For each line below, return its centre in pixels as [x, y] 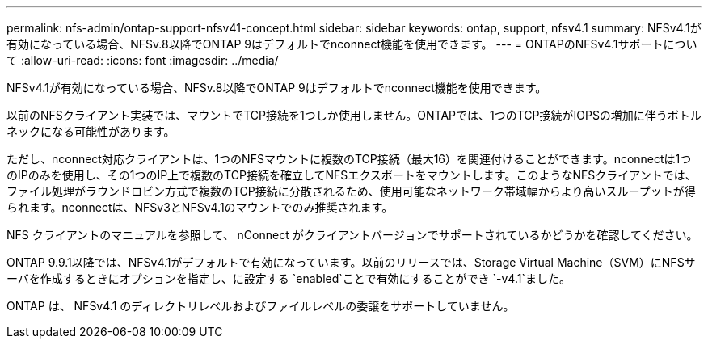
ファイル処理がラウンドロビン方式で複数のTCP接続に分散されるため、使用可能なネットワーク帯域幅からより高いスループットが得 [351, 191]
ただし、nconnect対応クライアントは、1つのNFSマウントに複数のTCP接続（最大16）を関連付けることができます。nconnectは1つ [349, 159]
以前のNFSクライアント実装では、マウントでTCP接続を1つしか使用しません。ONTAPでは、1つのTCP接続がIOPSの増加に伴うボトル [354, 115]
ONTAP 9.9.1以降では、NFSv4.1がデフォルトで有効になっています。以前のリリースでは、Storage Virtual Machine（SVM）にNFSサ [351, 262]
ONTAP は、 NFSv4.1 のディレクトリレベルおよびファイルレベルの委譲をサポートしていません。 [261, 306]
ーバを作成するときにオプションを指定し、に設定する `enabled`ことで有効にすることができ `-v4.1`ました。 [289, 278]
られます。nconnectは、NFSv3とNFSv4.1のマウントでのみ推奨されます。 [200, 207]
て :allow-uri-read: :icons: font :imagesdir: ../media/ [143, 60]
